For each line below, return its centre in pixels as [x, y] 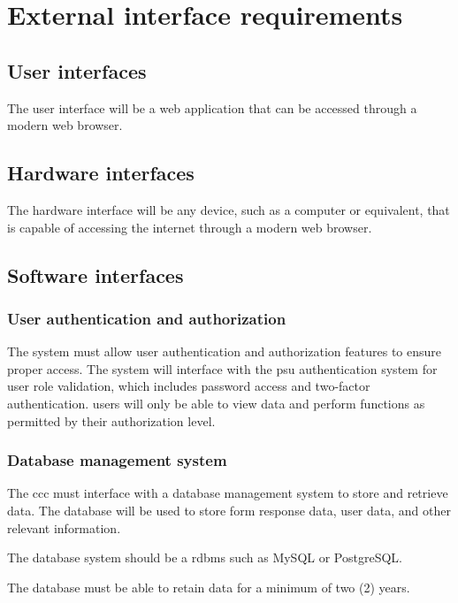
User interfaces [77, 70]
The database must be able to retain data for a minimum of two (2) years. [209, 587]
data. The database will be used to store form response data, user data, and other [229, 510]
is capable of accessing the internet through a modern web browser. [190, 227]
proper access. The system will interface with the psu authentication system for [222, 368]
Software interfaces [95, 275]
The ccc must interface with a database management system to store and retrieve [228, 493]
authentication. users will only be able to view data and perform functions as [216, 403]
